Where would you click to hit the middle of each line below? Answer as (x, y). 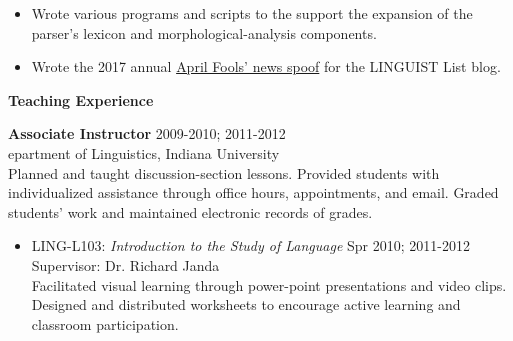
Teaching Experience (81, 99)
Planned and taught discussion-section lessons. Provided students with (224, 172)
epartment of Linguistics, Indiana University (144, 152)
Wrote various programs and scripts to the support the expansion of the (252, 13)
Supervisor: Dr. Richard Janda (125, 264)
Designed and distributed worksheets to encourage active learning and (246, 304)
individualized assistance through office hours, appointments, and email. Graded (253, 192)
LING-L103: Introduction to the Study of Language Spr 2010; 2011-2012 (250, 245)
